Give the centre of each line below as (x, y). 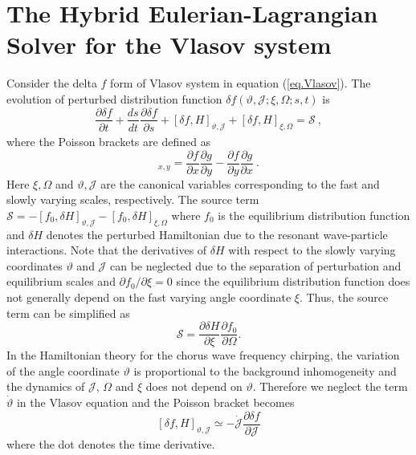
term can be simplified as (68, 313)
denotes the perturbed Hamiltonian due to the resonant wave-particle (217, 234)
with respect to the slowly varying (312, 250)
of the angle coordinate (63, 370)
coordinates (35, 265)
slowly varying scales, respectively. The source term (133, 199)
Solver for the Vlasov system (169, 45)
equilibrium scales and (61, 281)
